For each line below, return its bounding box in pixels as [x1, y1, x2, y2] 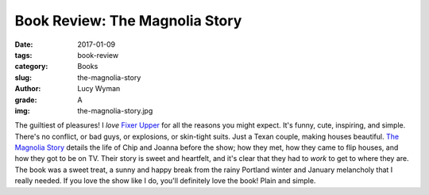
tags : [14, 50, 33, 59]
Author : [14, 84, 41, 94]
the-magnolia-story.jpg [77, 105, 153, 115]
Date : [14, 40, 33, 49]
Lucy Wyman [77, 84, 121, 94]
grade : [14, 95, 37, 105]
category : [14, 62, 48, 71]
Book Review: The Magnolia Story [14, 12, 242, 29]
